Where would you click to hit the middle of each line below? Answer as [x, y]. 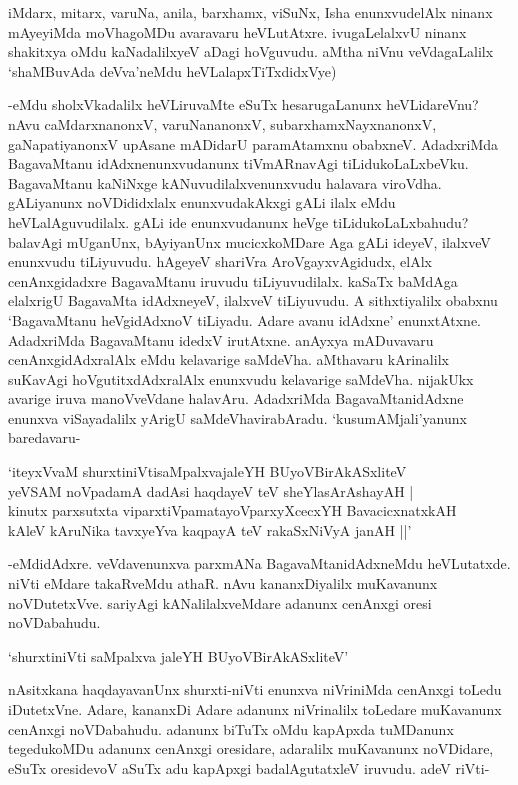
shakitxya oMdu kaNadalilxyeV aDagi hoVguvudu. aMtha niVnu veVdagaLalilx [251, 51]
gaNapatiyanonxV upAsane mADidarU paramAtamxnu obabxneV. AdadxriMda [253, 143]
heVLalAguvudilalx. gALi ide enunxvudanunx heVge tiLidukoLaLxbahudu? [238, 221]
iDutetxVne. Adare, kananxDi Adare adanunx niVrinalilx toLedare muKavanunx [255, 709]
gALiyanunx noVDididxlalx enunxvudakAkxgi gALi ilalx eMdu [202, 202]
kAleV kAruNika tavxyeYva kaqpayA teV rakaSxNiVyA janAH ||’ [210, 529]
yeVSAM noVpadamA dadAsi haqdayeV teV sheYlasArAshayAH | [211, 490]
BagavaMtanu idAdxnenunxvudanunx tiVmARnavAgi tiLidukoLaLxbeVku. [238, 163]
